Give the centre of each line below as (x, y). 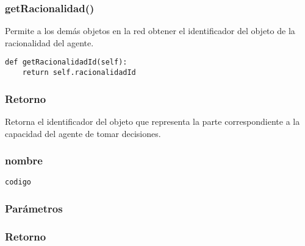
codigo (18, 182)
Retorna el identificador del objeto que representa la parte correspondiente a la (152, 121)
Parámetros (34, 208)
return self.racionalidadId (79, 73)
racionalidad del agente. (49, 42)
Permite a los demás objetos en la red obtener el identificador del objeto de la (150, 31)
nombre (24, 160)
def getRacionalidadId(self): (66, 62)
